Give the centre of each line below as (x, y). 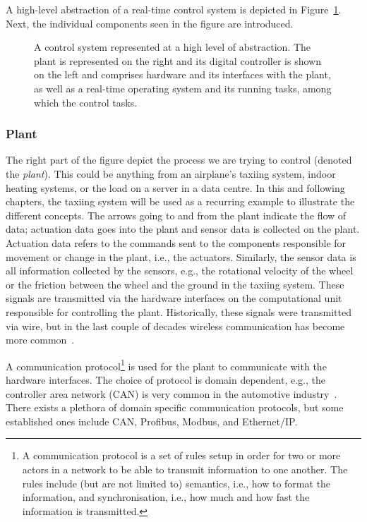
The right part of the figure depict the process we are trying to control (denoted (179, 160)
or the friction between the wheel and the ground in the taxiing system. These (175, 284)
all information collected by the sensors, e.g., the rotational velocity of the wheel (180, 271)
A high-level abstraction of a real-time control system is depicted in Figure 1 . (174, 9)
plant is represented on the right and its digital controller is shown (178, 60)
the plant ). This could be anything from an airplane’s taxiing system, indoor (171, 173)
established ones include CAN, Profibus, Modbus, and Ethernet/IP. (152, 421)
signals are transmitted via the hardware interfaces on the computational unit (174, 298)
